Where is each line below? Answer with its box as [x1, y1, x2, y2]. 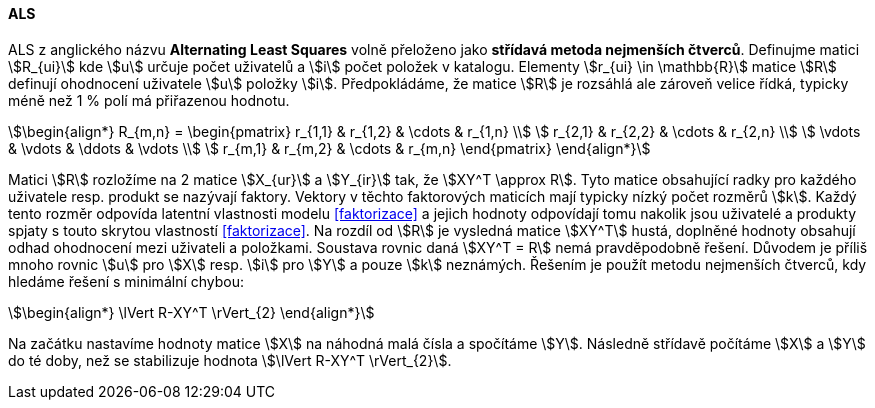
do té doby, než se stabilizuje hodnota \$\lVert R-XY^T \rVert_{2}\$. [8, 351, 452, 369]
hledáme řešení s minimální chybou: [8, 272, 245, 290]
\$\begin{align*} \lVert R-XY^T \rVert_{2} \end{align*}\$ [8, 303, 375, 321]
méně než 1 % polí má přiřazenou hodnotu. [8, 91, 290, 109]
